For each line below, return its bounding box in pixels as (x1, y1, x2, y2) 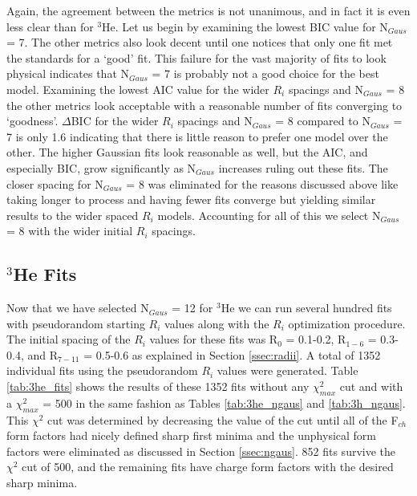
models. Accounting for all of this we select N (157, 206, 381, 223)
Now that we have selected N (6, 299, 149, 316)
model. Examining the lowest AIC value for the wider (6, 80, 269, 97)
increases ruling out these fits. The (218, 159, 388, 176)
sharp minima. (6, 474, 78, 491)
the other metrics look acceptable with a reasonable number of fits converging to (6, 96, 403, 113)
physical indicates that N (6, 65, 129, 82)
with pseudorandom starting (6, 315, 145, 331)
